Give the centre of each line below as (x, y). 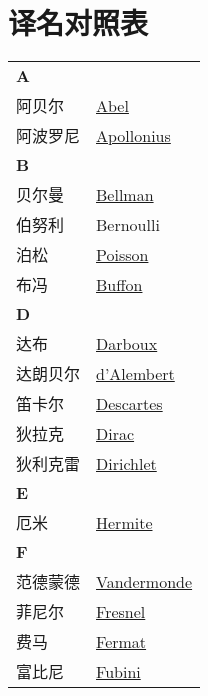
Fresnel (121, 611)
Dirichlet (126, 463)
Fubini (118, 671)
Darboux (127, 343)
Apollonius (133, 135)
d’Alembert (135, 373)
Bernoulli (128, 224)
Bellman (125, 194)
